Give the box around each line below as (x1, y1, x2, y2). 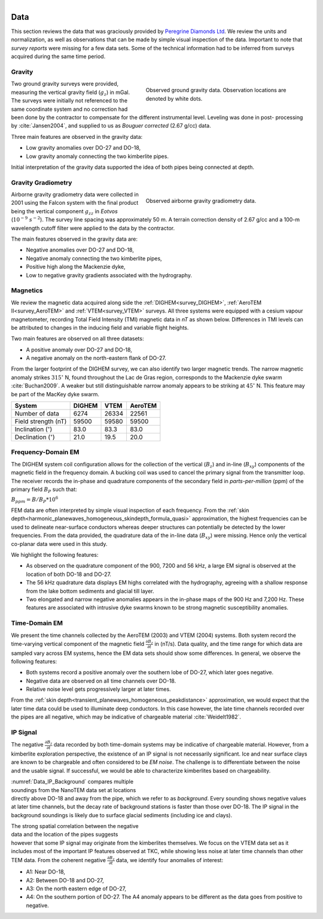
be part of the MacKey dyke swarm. (11, 390, 100, 398)
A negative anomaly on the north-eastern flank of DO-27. (26, 354, 167, 362)
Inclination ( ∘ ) (14, 424, 53, 433)
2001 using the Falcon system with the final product (11, 199, 139, 207)
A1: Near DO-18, (26, 868, 66, 875)
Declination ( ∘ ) (14, 432, 55, 441)
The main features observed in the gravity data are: (11, 235, 138, 242)
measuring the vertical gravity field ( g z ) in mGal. (11, 89, 130, 97)
